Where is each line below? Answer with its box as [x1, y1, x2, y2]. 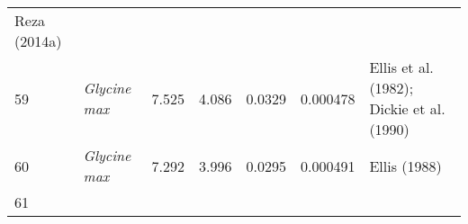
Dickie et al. [369, 98, 445, 119]
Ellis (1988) [369, 155, 442, 176]
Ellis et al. [369, 57, 434, 77]
